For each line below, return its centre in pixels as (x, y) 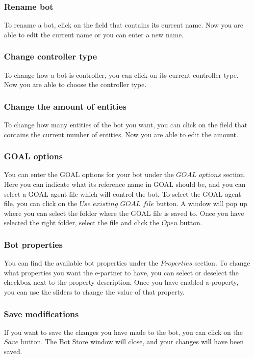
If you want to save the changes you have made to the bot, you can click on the (123, 332)
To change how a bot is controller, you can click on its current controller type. (121, 75)
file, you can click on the (41, 203)
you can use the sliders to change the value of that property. (94, 292)
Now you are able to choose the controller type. (75, 84)
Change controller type (51, 56)
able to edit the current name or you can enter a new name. (94, 34)
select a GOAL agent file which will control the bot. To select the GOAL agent (123, 194)
